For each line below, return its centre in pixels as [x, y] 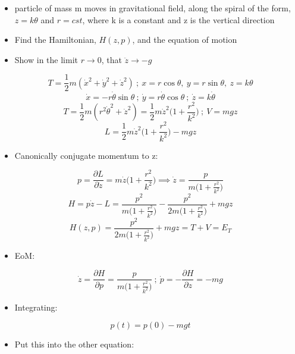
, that [112, 59]
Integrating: [36, 307]
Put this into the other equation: [74, 344]
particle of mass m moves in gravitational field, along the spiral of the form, [153, 8]
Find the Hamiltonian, [55, 40]
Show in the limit [46, 59]
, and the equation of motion [185, 40]
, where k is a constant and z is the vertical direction [178, 19]
